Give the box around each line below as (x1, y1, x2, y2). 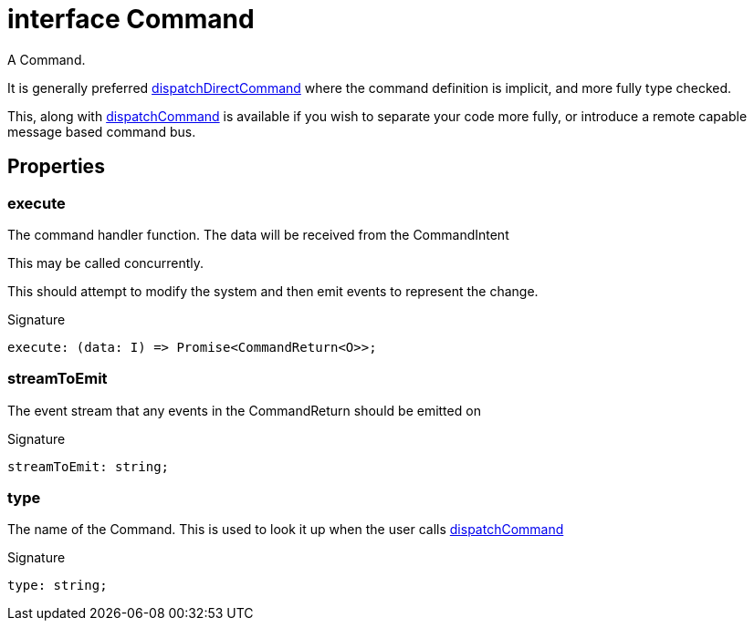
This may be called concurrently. (7, 254, 204, 271)
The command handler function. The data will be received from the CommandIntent (7, 226, 509, 242)
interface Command (7, 4, 255, 35)
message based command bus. (7, 123, 196, 139)
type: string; (7, 578, 108, 593)
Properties (7, 155, 105, 179)
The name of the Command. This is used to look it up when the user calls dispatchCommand (7, 521, 564, 538)
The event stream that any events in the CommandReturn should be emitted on (7, 402, 481, 418)
